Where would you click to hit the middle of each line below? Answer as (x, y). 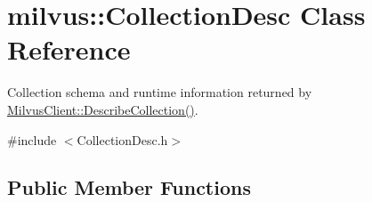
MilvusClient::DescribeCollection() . (103, 109)
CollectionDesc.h (122, 139)
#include (32, 139)
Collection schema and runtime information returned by (160, 92)
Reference (69, 49)
